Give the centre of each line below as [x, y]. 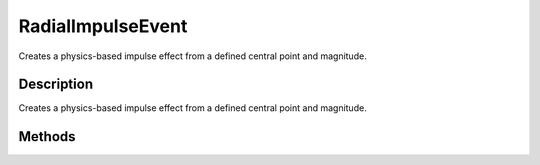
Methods [47, 136]
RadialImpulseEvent [103, 26]
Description [56, 84]
